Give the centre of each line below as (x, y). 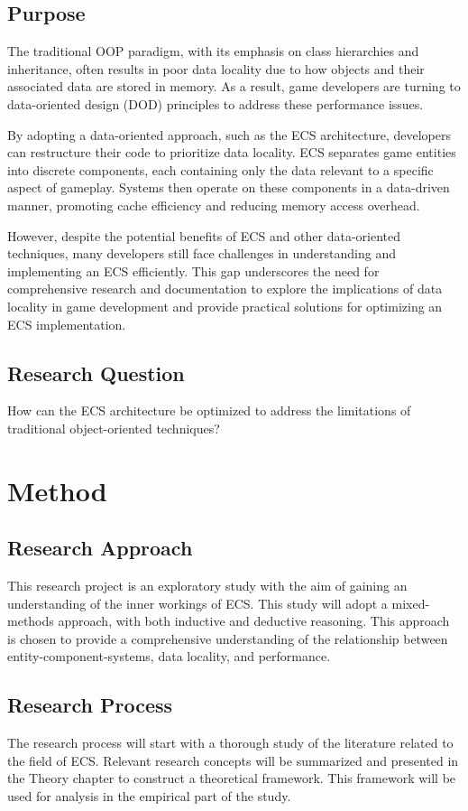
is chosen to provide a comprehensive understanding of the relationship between (228, 638)
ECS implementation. (67, 324)
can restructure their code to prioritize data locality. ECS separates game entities (232, 152)
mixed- (411, 603)
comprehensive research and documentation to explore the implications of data (225, 289)
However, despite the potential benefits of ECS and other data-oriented (204, 235)
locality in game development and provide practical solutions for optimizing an (225, 306)
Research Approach (100, 548)
